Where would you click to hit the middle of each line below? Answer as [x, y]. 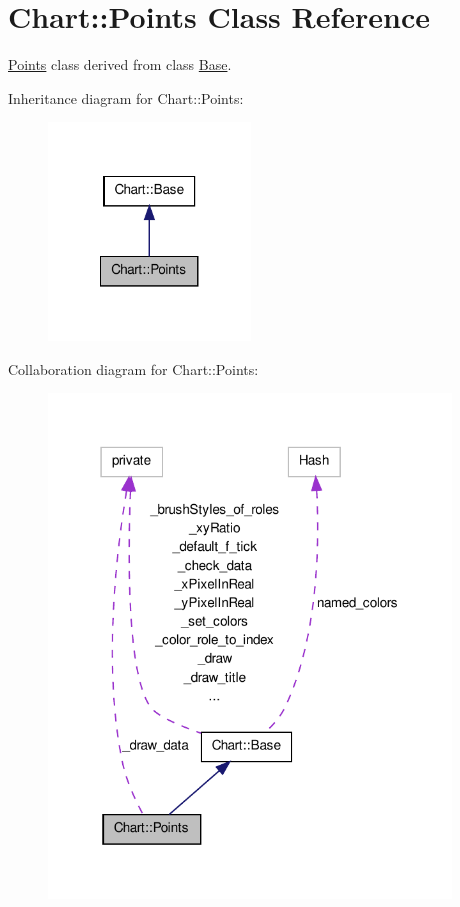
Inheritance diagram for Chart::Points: [126, 97]
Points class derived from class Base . [120, 64]
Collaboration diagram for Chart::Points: [133, 368]
